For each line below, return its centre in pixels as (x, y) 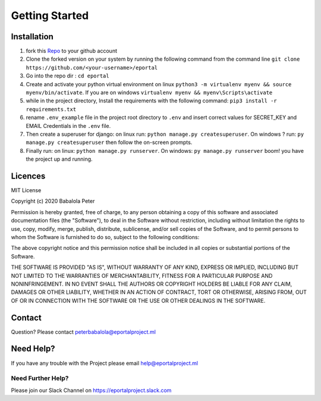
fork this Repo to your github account (71, 51)
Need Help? (33, 349)
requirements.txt (51, 109)
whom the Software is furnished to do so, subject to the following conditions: (105, 237)
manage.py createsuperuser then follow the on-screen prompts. (109, 142)
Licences (28, 176)
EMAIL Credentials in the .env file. (68, 126)
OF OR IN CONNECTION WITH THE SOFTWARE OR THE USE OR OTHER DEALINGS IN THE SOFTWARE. (138, 300)
